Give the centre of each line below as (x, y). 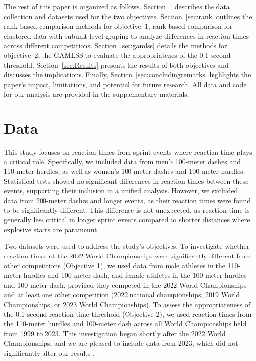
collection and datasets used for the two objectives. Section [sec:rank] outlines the (128, 16)
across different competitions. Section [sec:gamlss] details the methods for (116, 45)
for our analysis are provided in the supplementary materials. (97, 94)
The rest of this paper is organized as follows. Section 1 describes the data (117, 6)
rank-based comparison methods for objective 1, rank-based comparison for (118, 26)
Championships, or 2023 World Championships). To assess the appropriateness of (127, 304)
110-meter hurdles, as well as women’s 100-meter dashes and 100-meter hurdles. (125, 171)
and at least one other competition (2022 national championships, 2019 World (122, 294)
